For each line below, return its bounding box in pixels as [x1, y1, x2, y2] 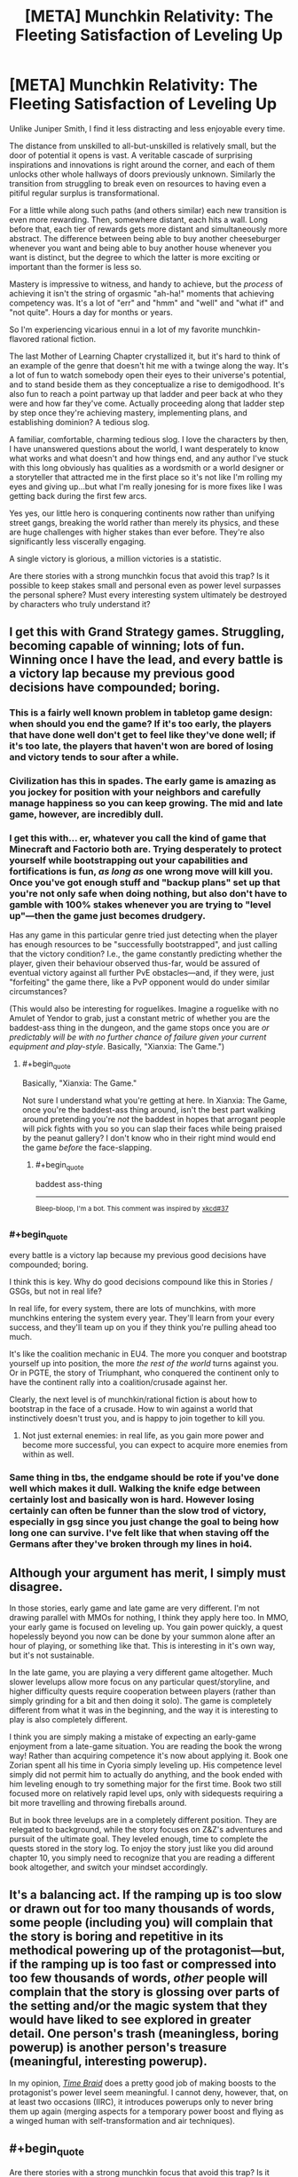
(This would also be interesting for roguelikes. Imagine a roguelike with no [9, 1003, 279, 1014]
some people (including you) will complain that [9, 1915, 273, 1930]
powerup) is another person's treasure [9, 2040, 228, 2055]
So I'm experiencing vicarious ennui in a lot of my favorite [9, 324, 220, 335]
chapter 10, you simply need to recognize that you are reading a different [9, 1853, 275, 1864]
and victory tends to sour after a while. [9, 751, 180, 764]
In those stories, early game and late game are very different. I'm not [9, 1603, 260, 1613]
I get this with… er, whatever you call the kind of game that [9, 832, 267, 844]
